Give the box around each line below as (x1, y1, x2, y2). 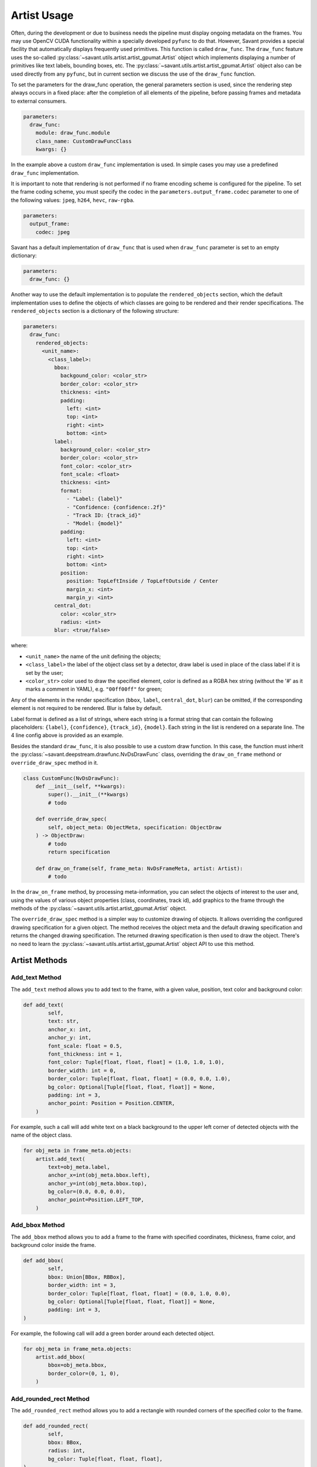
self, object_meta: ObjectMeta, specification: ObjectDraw (48, 824, 222, 830)
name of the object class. (11, 1131, 73, 1138)
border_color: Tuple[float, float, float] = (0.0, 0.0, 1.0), (48, 1076, 231, 1082)
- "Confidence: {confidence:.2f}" (66, 503, 166, 511)
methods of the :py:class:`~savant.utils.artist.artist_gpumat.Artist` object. (11, 904, 187, 912)
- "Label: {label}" (66, 496, 123, 502)
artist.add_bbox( (35, 1354, 86, 1361)
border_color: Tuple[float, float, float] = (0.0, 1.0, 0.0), (48, 1290, 231, 1297)
